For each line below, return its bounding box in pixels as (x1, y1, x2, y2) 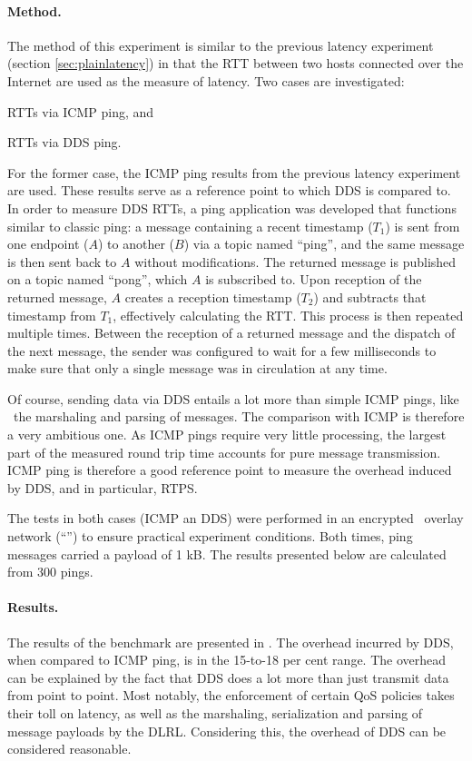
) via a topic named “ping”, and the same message (183, 234, 465, 253)
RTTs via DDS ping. (7, 133, 122, 152)
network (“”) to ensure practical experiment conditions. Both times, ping (7, 527, 413, 546)
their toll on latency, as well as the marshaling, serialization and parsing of (7, 704, 423, 722)
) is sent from (385, 216, 460, 235)
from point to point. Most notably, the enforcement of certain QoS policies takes (7, 686, 455, 705)
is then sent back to (7, 252, 117, 271)
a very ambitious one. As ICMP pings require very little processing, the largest (7, 425, 447, 444)
